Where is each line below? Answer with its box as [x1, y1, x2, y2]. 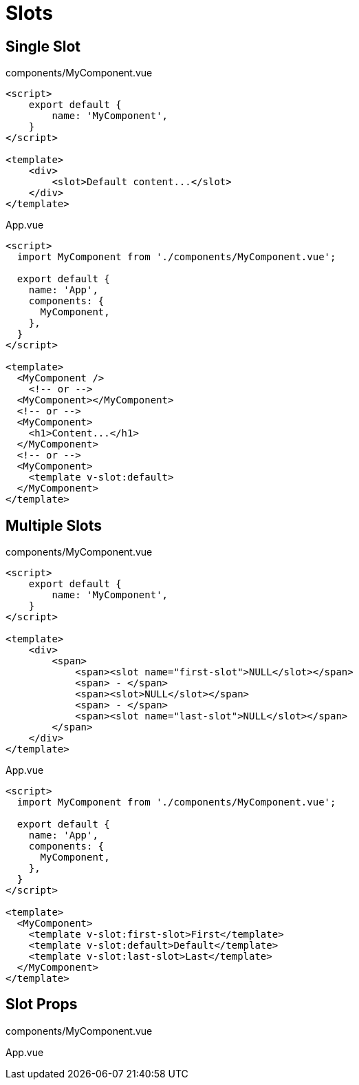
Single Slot [6, 37, 80, 55]
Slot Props [6, 996, 78, 1013]
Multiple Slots [6, 516, 102, 534]
